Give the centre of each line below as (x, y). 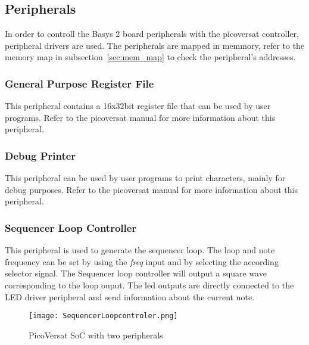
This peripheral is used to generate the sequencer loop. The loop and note (140, 250)
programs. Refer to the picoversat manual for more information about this (140, 117)
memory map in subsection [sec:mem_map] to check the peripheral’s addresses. (150, 57)
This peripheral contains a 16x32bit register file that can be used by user (138, 106)
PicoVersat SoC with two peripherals (96, 335)
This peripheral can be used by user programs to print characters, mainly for (145, 178)
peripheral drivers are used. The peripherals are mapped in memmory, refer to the (155, 45)
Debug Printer (40, 155)
